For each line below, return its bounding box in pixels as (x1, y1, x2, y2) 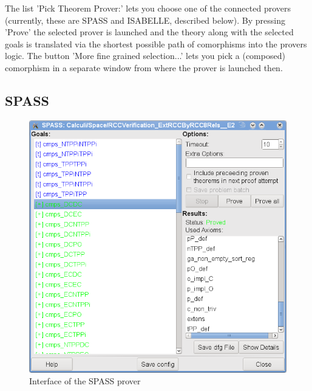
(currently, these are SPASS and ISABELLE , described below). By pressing (5, 13, 285, 26)
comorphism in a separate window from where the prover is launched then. (5, 61, 283, 74)
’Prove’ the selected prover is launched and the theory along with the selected (5, 26, 294, 38)
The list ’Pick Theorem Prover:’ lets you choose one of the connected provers (5, 2, 291, 14)
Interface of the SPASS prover (29, 375, 141, 387)
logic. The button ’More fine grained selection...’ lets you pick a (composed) (5, 49, 285, 62)
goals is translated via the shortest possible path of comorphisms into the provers (5, 37, 307, 50)
